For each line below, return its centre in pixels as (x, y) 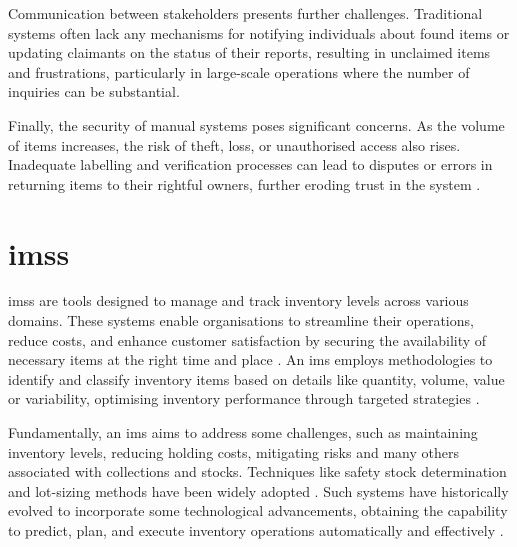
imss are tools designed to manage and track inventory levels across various (238, 300)
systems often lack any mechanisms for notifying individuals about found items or (259, 32)
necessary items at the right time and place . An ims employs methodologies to (250, 359)
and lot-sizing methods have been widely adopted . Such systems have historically (258, 490)
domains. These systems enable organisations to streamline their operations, (241, 320)
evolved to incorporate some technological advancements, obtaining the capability (258, 510)
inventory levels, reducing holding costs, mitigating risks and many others (233, 451)
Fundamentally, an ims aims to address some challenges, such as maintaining (243, 432)
